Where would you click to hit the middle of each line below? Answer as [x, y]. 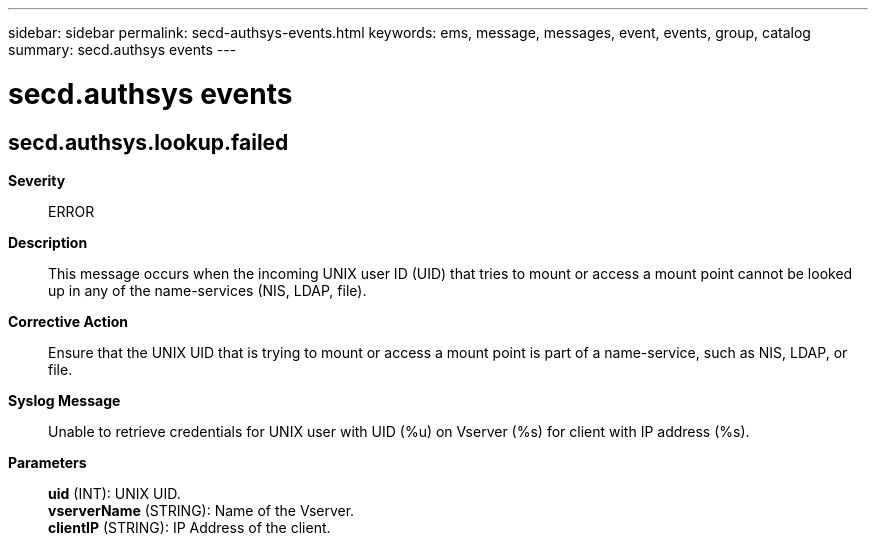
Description [48, 242]
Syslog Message [64, 400]
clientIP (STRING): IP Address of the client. [189, 527]
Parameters [47, 462]
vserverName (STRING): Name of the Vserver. [201, 510]
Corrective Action [68, 321]
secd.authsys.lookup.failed [148, 142]
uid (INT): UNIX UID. [114, 493]
